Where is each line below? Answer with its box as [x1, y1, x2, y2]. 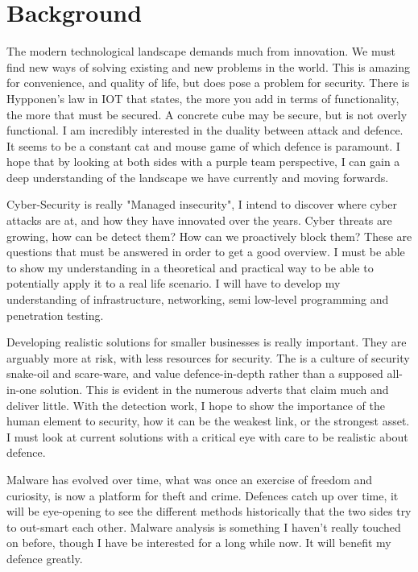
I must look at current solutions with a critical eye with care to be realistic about [6, 428, 408, 445]
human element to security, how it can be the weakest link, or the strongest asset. [6, 412, 410, 429]
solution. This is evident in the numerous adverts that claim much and [39, 381, 389, 397]
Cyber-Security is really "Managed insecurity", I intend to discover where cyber [6, 196, 398, 213]
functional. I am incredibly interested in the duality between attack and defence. [6, 122, 404, 139]
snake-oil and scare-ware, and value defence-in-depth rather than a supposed [6, 365, 383, 382]
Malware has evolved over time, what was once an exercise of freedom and [6, 470, 373, 487]
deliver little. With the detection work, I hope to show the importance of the [6, 396, 385, 413]
